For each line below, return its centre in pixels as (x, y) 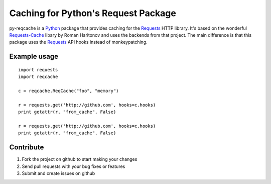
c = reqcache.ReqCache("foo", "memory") (69, 91)
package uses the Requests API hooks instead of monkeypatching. (78, 42)
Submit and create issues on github (58, 173)
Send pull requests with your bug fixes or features (74, 166)
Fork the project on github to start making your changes (80, 159)
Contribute (27, 148)
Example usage (34, 57)
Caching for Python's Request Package (93, 13)
